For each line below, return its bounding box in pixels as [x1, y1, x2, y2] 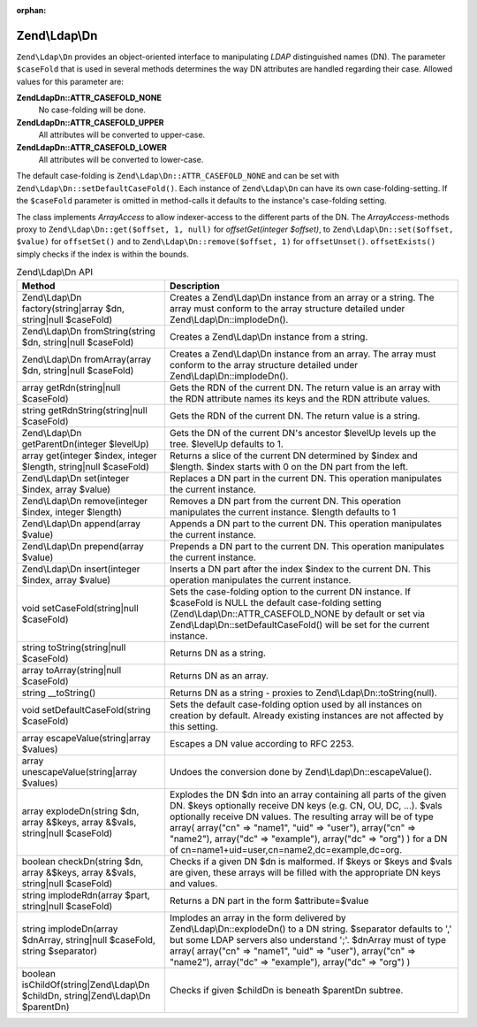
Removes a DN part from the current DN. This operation [169, 494, 402, 507]
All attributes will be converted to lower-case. [38, 155, 204, 165]
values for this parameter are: [16, 76, 124, 87]
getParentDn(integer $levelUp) [21, 438, 149, 450]
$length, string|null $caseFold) [21, 460, 149, 472]
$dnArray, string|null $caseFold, [21, 933, 156, 946]
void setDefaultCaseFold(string [21, 703, 151, 716]
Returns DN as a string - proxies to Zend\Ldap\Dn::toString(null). [169, 686, 437, 699]
